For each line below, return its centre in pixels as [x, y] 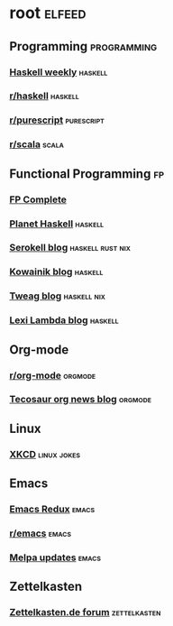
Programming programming [83, 46]
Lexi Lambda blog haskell [64, 320]
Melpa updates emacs [55, 557]
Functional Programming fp [87, 174]
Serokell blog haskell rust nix [70, 248]
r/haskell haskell [44, 96]
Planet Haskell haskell [57, 224]
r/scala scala [37, 144]
